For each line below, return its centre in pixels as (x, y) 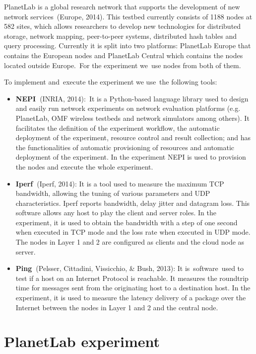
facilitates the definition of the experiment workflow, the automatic (118, 128)
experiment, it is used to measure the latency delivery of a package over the (131, 298)
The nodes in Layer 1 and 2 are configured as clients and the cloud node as (130, 242)
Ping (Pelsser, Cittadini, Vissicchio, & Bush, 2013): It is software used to (130, 268)
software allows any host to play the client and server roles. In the (116, 213)
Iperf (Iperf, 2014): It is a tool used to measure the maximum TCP (120, 183)
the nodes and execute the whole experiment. (84, 166)
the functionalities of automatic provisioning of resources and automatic (125, 147)
